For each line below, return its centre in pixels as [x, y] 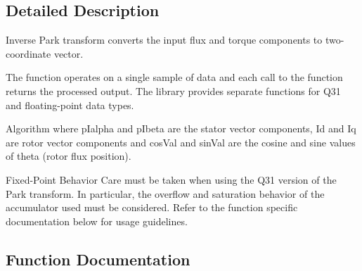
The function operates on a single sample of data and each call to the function [174, 77]
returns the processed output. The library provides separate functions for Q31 [173, 90]
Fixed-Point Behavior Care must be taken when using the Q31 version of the [171, 179]
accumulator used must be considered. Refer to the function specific [152, 207]
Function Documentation [98, 259]
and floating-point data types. [70, 105]
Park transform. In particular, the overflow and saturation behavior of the [165, 193]
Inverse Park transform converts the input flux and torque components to [164, 40]
